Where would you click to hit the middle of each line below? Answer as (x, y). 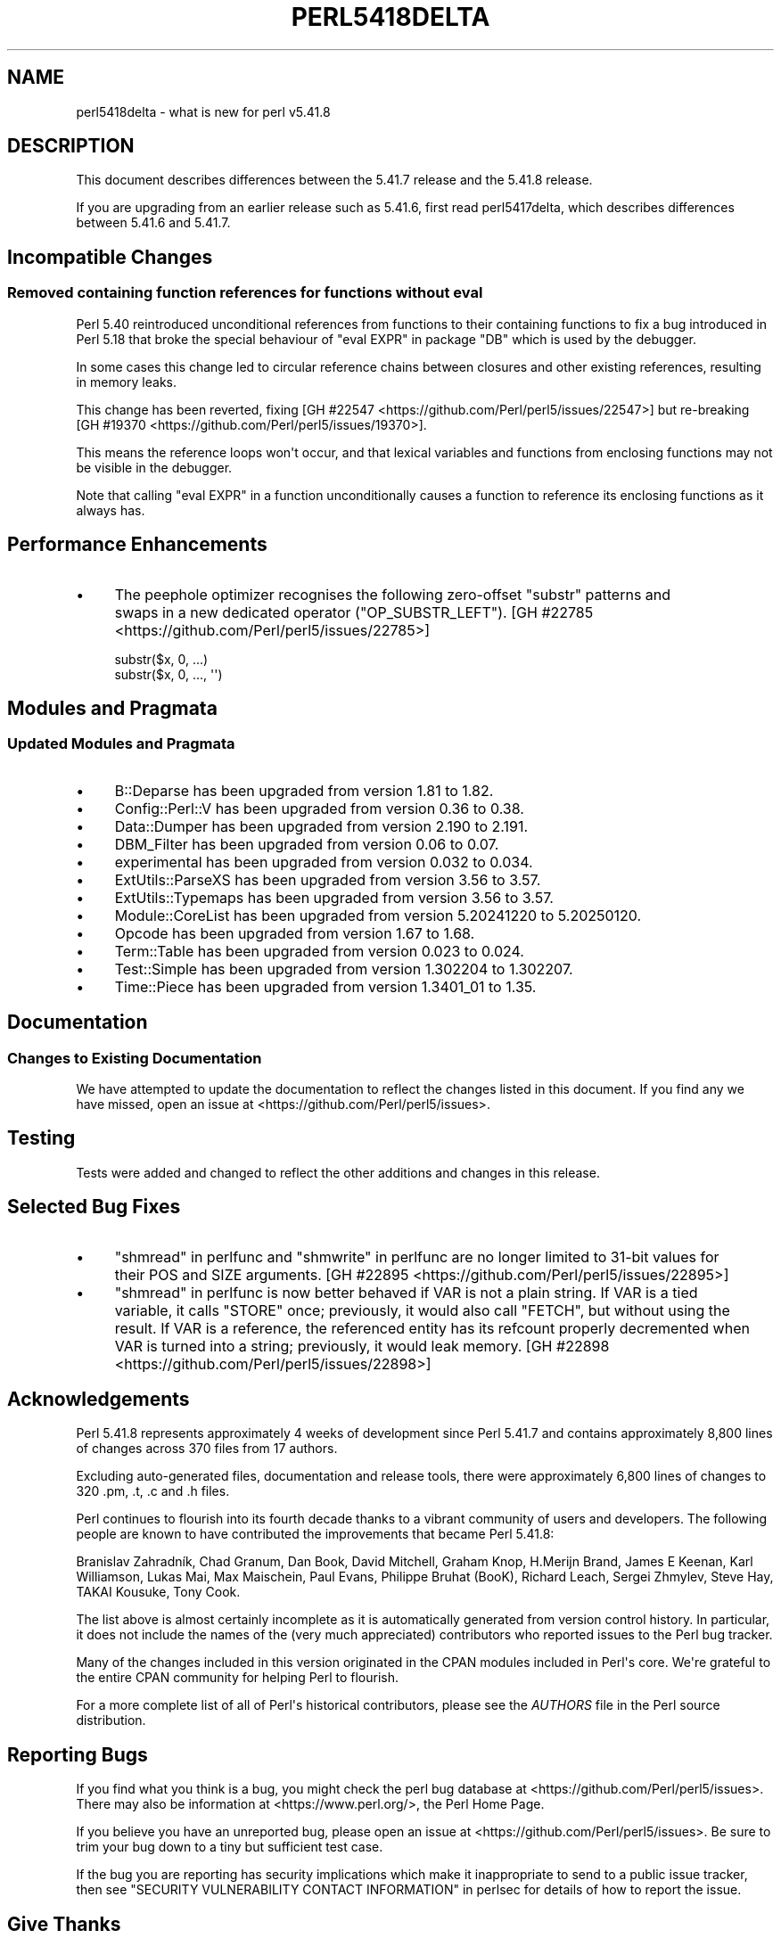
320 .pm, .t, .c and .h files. (153, 1491)
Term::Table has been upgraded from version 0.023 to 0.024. (319, 951)
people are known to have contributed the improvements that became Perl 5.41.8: (315, 1534)
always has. (111, 510)
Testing (41, 1138)
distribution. (111, 1720)
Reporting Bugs (78, 1754)
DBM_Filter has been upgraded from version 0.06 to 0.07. (307, 844)
